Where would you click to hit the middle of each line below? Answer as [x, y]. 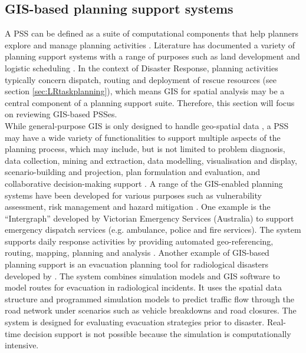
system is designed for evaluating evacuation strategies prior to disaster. [135, 322]
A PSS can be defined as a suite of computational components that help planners [152, 33]
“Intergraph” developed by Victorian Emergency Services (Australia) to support [149, 218]
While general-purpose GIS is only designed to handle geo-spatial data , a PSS [147, 125]
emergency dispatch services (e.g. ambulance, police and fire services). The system [153, 230]
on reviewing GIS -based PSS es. [61, 114]
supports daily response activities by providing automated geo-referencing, [139, 241]
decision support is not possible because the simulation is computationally [157, 333]
